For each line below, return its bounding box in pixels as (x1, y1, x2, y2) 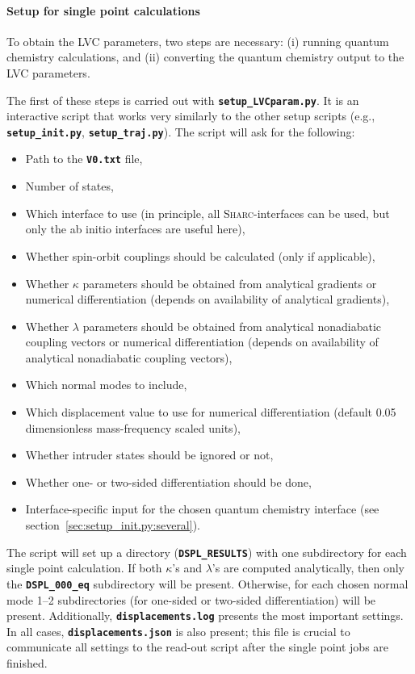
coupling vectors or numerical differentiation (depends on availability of (25, 333, 379, 350)
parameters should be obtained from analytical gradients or (82, 274, 377, 291)
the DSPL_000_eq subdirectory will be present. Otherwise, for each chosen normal (6, 575, 409, 592)
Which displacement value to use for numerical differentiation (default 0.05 (25, 404, 396, 421)
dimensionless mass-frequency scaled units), (25, 419, 241, 436)
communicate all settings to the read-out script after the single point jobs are (6, 638, 389, 655)
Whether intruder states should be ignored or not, (25, 446, 274, 463)
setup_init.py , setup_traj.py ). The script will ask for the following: (6, 123, 355, 140)
